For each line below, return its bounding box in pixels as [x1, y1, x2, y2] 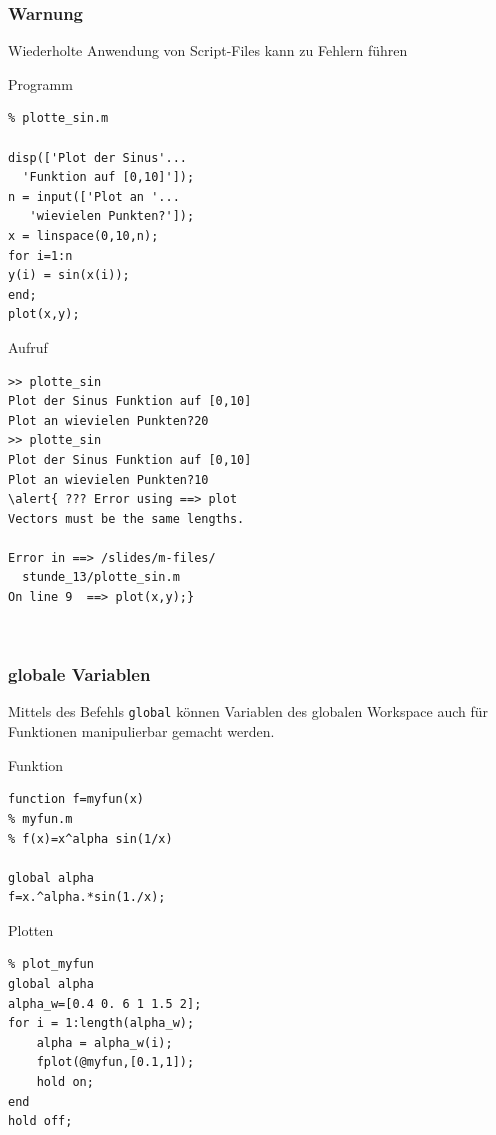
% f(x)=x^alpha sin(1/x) [8, 831, 173, 846]
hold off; [8, 1114, 73, 1129]
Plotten [8, 919, 54, 940]
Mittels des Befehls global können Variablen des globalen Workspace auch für [8, 701, 488, 722]
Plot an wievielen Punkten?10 [8, 472, 209, 487]
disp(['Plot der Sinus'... [8, 150, 187, 165]
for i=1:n [8, 248, 73, 263]
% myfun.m [8, 811, 73, 826]
